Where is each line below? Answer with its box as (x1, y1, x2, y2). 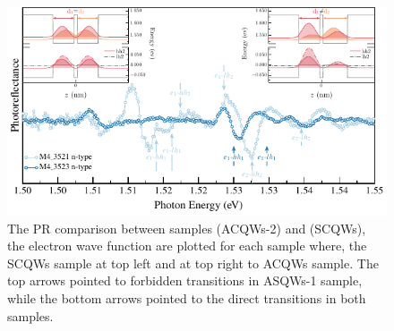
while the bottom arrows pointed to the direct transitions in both (7, 288, 366, 307)
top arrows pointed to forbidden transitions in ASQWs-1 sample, (7, 271, 363, 290)
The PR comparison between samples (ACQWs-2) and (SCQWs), (7, 218, 366, 237)
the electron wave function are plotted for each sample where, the (7, 236, 367, 255)
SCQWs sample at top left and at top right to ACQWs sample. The (7, 253, 379, 272)
